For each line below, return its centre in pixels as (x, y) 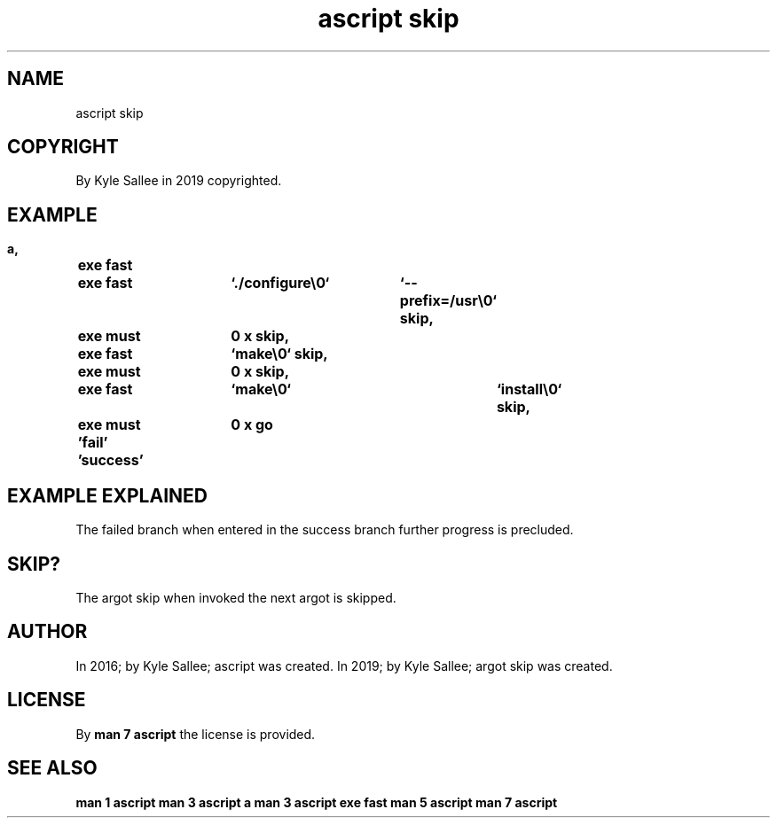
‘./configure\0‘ (280, 283)
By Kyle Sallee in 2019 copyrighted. (179, 181)
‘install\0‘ (529, 389)
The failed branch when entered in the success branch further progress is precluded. (325, 530)
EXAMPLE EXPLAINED (107, 495)
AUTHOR (47, 632)
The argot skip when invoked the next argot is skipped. (236, 597)
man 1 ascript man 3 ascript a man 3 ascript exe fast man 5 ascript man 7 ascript (317, 802)
